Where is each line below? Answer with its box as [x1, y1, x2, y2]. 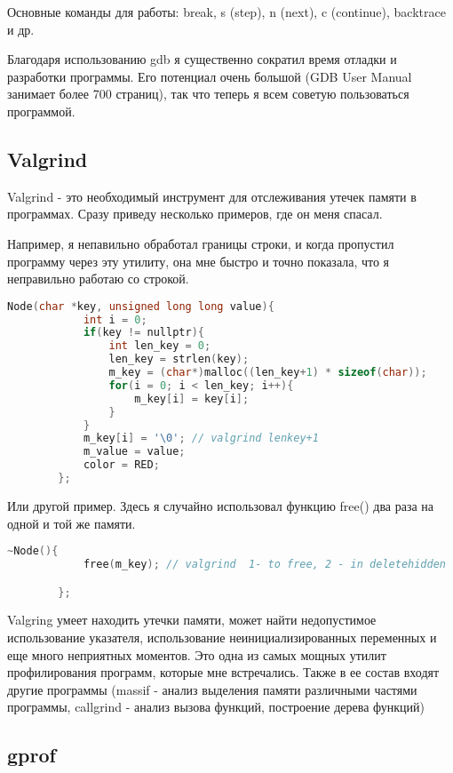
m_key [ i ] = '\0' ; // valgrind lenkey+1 [83, 432, 319, 445]
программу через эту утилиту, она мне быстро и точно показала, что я [7, 251, 390, 270]
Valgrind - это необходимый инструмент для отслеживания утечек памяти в [7, 187, 417, 205]
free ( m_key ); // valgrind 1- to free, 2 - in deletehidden [83, 558, 447, 571]
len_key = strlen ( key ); [108, 353, 250, 366]
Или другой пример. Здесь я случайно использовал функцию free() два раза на [7, 496, 434, 514]
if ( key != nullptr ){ [83, 326, 204, 339]
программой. [7, 101, 75, 120]
